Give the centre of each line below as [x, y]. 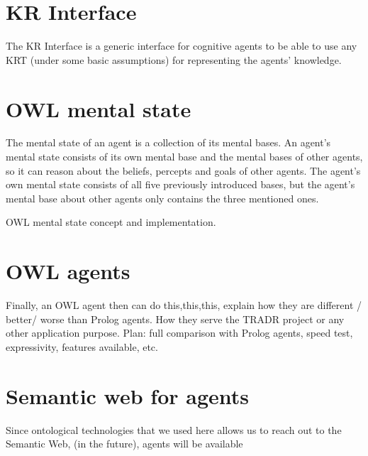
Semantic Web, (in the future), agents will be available [124, 444]
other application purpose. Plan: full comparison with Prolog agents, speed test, [179, 333]
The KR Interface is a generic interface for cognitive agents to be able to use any [182, 46]
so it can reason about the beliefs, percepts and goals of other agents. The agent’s [183, 170]
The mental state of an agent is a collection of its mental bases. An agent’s [168, 142]
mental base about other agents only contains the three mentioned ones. [162, 198]
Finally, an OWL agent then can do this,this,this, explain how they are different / [184, 305]
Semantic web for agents [128, 395]
